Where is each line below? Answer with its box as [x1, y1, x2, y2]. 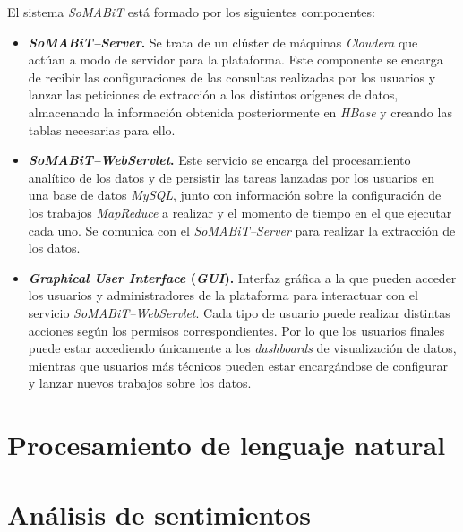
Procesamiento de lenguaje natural [7, 426, 446, 463]
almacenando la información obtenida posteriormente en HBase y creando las [28, 102, 452, 121]
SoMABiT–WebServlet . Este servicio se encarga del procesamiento [28, 150, 411, 169]
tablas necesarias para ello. [28, 120, 176, 139]
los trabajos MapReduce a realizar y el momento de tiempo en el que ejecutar [28, 202, 452, 221]
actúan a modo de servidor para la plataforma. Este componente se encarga [28, 50, 443, 69]
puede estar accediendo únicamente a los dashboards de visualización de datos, [28, 339, 457, 357]
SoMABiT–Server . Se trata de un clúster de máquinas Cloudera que [28, 32, 418, 51]
